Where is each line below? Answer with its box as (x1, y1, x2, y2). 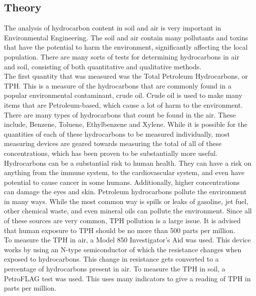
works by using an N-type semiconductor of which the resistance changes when (4, 244, 242, 254)
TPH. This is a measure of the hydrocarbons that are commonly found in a (4, 80, 231, 90)
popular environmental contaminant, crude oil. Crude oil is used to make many (4, 90, 243, 100)
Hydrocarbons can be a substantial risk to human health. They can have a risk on (4, 157, 252, 168)
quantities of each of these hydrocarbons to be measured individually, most (4, 128, 230, 139)
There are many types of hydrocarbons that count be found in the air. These (4, 109, 236, 119)
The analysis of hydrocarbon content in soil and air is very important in (4, 23, 222, 33)
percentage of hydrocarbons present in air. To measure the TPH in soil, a (4, 264, 225, 274)
